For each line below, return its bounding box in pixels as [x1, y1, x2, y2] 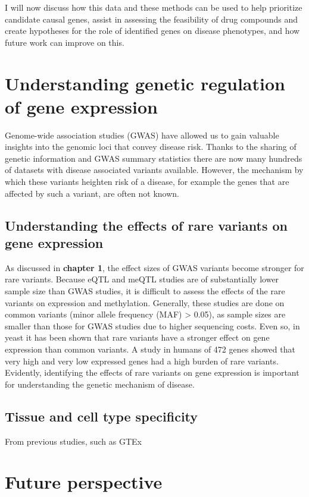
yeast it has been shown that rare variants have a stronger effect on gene [5, 331, 270, 344]
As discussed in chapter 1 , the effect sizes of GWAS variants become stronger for [5, 261, 304, 273]
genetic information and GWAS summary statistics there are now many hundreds [5, 152, 302, 164]
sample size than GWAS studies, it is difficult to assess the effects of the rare [5, 285, 285, 297]
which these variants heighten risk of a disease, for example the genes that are [5, 175, 289, 188]
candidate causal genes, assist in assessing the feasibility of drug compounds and [5, 12, 298, 25]
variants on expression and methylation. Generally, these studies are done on [5, 296, 285, 309]
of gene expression [5, 94, 158, 118]
